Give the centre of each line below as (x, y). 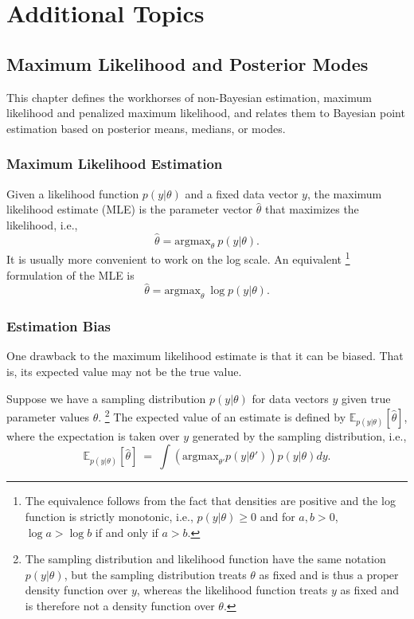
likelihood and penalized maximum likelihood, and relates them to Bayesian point (206, 113)
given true (366, 398)
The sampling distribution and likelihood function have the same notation (205, 559)
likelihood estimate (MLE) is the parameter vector (130, 209)
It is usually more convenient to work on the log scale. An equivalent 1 (178, 258)
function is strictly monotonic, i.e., (109, 517)
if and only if (127, 532)
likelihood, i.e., (42, 224)
